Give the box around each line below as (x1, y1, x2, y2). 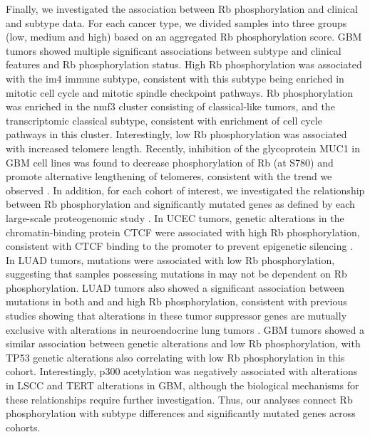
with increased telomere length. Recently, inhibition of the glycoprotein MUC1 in (6, 140, 361, 155)
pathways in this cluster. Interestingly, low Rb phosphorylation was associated (6, 127, 347, 142)
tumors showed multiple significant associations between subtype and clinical (6, 43, 341, 58)
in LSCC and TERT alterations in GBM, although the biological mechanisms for (6, 378, 359, 393)
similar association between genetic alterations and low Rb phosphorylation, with (6, 336, 361, 351)
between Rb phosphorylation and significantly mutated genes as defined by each (6, 196, 355, 211)
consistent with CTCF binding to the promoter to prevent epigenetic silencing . (6, 238, 354, 253)
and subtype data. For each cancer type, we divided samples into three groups (6, 15, 347, 30)
